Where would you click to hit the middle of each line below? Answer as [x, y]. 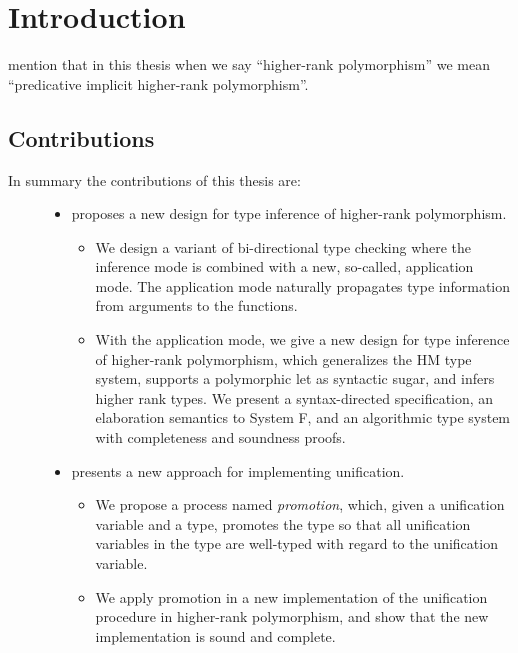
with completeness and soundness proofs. [220, 437]
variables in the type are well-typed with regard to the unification [296, 543]
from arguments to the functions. [196, 305]
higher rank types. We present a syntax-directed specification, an [294, 397]
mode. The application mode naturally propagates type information [303, 285]
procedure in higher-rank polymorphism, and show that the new [292, 616]
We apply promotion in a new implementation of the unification [291, 596]
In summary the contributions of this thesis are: [154, 179]
